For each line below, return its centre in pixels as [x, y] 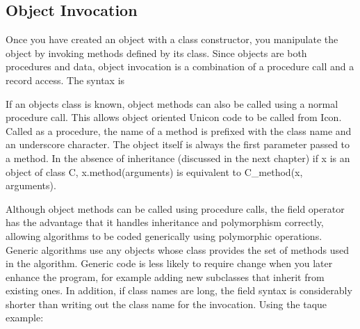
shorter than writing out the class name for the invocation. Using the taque [166, 304]
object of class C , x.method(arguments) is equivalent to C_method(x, [154, 171]
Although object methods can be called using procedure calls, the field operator [175, 208]
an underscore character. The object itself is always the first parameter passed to [178, 144]
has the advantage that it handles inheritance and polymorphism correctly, [165, 222]
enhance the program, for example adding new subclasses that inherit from [165, 276]
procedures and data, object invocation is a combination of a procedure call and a [180, 66]
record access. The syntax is [65, 80]
